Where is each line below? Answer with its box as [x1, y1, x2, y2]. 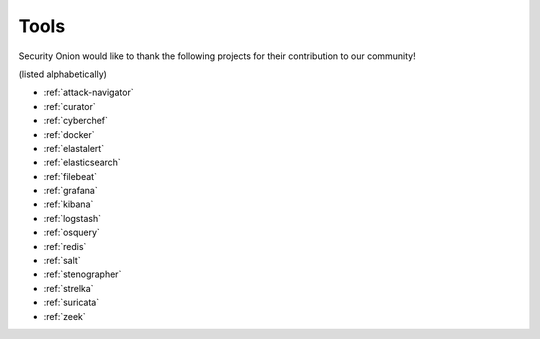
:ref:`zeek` [43, 310, 87, 322]
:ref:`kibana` [43, 198, 94, 210]
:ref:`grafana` [43, 185, 99, 197]
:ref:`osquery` [43, 226, 100, 239]
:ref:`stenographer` [43, 268, 122, 280]
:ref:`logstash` [43, 212, 102, 224]
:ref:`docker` [43, 128, 95, 140]
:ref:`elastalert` [43, 142, 105, 154]
